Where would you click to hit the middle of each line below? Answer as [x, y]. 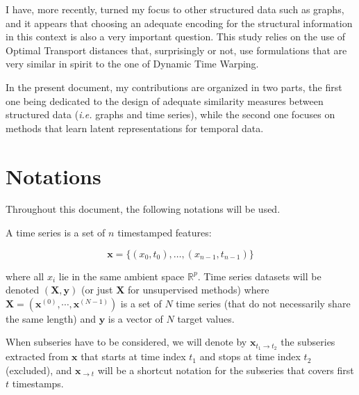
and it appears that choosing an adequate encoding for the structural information [179, 23]
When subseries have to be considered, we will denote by [126, 342]
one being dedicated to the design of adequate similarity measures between [165, 100]
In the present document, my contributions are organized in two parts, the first [174, 87]
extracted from [37, 356]
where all [25, 276]
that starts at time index [133, 356]
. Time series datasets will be [259, 276]
